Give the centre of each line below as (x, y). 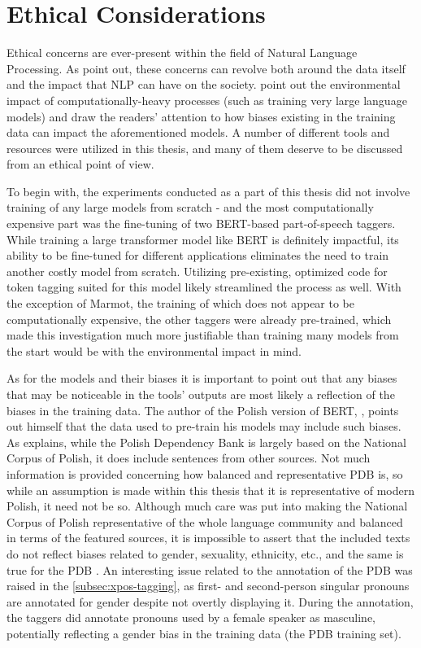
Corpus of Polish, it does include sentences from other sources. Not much (189, 458)
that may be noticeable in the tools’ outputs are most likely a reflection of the (201, 394)
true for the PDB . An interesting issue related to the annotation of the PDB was (210, 569)
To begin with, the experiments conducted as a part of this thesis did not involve (208, 191)
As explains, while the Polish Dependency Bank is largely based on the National (206, 442)
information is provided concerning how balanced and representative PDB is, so (205, 473)
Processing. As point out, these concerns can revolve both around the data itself (206, 68)
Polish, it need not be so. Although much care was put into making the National (207, 506)
